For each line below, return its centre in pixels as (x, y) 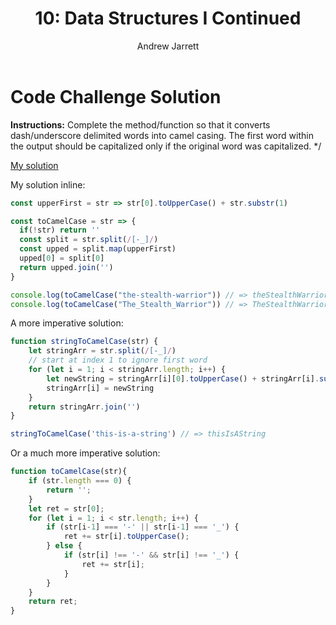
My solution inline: (48, 184)
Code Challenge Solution (116, 96)
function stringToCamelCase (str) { (84, 342)
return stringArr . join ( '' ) (84, 407)
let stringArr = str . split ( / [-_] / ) (102, 351)
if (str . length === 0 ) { (80, 481)
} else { (64, 546)
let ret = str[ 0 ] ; (66, 508)
